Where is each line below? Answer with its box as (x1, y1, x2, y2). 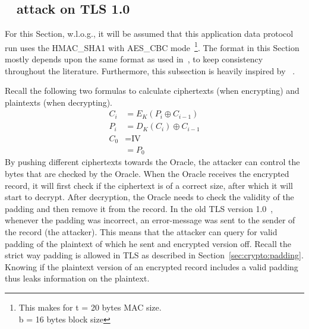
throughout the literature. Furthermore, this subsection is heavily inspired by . (5, 64, 295, 77)
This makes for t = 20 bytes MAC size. (18, 300, 162, 313)
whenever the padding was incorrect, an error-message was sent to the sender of (5, 214, 295, 226)
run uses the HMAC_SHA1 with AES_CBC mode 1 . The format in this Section (5, 39, 299, 53)
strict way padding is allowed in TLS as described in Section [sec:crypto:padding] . (5, 249, 304, 261)
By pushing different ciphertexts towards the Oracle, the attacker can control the (5, 156, 300, 168)
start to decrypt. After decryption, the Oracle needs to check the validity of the (5, 191, 294, 203)
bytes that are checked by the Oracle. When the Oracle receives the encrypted (5, 167, 289, 180)
